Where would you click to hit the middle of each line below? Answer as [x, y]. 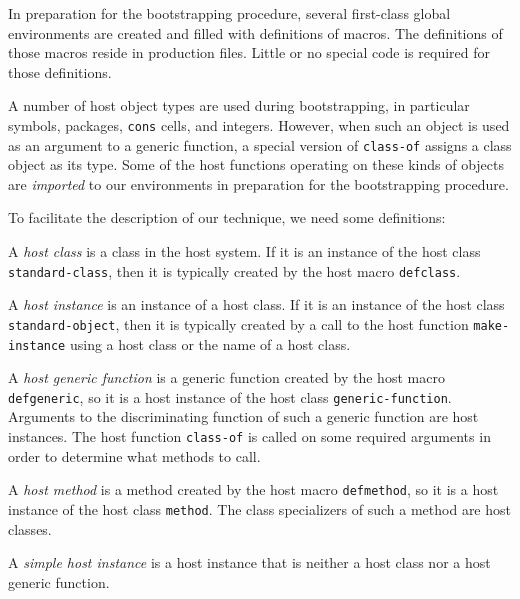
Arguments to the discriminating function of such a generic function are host [243, 416]
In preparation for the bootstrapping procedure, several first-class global [229, 13]
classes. [30, 528]
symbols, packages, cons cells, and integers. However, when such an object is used [259, 124]
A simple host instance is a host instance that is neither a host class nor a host [249, 562]
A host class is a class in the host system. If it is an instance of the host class [244, 251]
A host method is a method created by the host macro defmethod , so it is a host [253, 489]
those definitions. [60, 71]
